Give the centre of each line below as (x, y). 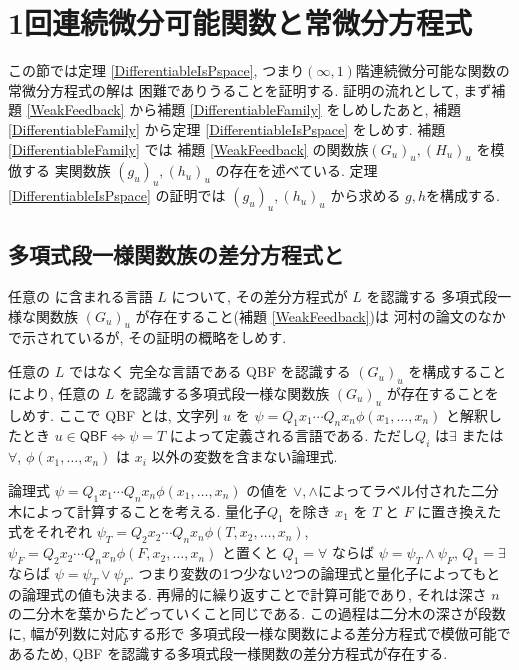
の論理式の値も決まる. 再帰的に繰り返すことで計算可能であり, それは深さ (247, 593)
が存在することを (442, 392)
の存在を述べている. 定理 (296, 170)
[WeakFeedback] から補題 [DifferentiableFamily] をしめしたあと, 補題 (243, 109)
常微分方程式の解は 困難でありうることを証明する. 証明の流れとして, (233, 89)
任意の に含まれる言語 (80, 296)
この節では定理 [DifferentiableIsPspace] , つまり (156, 70)
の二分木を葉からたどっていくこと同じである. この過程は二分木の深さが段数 (257, 613)
